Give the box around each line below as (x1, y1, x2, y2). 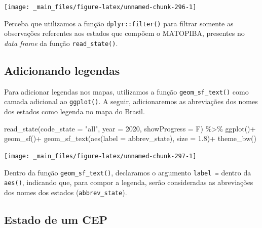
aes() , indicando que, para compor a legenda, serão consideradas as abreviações (4, 177, 253, 188)
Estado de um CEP (4, 211, 108, 227)
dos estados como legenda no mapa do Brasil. (4, 106, 145, 117)
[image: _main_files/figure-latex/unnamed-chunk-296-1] (4, 4, 197, 11)
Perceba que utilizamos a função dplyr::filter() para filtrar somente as (4, 18, 234, 28)
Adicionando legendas (4, 62, 120, 78)
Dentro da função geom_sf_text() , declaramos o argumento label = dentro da (4, 167, 251, 177)
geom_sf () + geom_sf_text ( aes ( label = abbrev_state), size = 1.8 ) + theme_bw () (4, 133, 256, 144)
